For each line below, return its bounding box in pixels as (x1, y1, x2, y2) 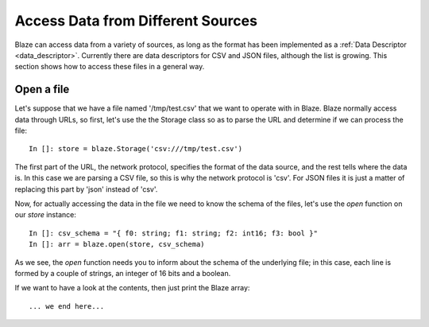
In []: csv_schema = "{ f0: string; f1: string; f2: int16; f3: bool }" (29, 228, 318, 238)
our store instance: (14, 210, 77, 220)
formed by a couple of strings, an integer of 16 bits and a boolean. (14, 268, 231, 278)
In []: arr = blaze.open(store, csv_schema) (29, 239, 206, 249)
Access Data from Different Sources (14, 12, 258, 29)
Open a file (14, 83, 70, 96)
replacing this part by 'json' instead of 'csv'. (14, 184, 158, 194)
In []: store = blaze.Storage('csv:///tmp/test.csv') (29, 144, 242, 154)
